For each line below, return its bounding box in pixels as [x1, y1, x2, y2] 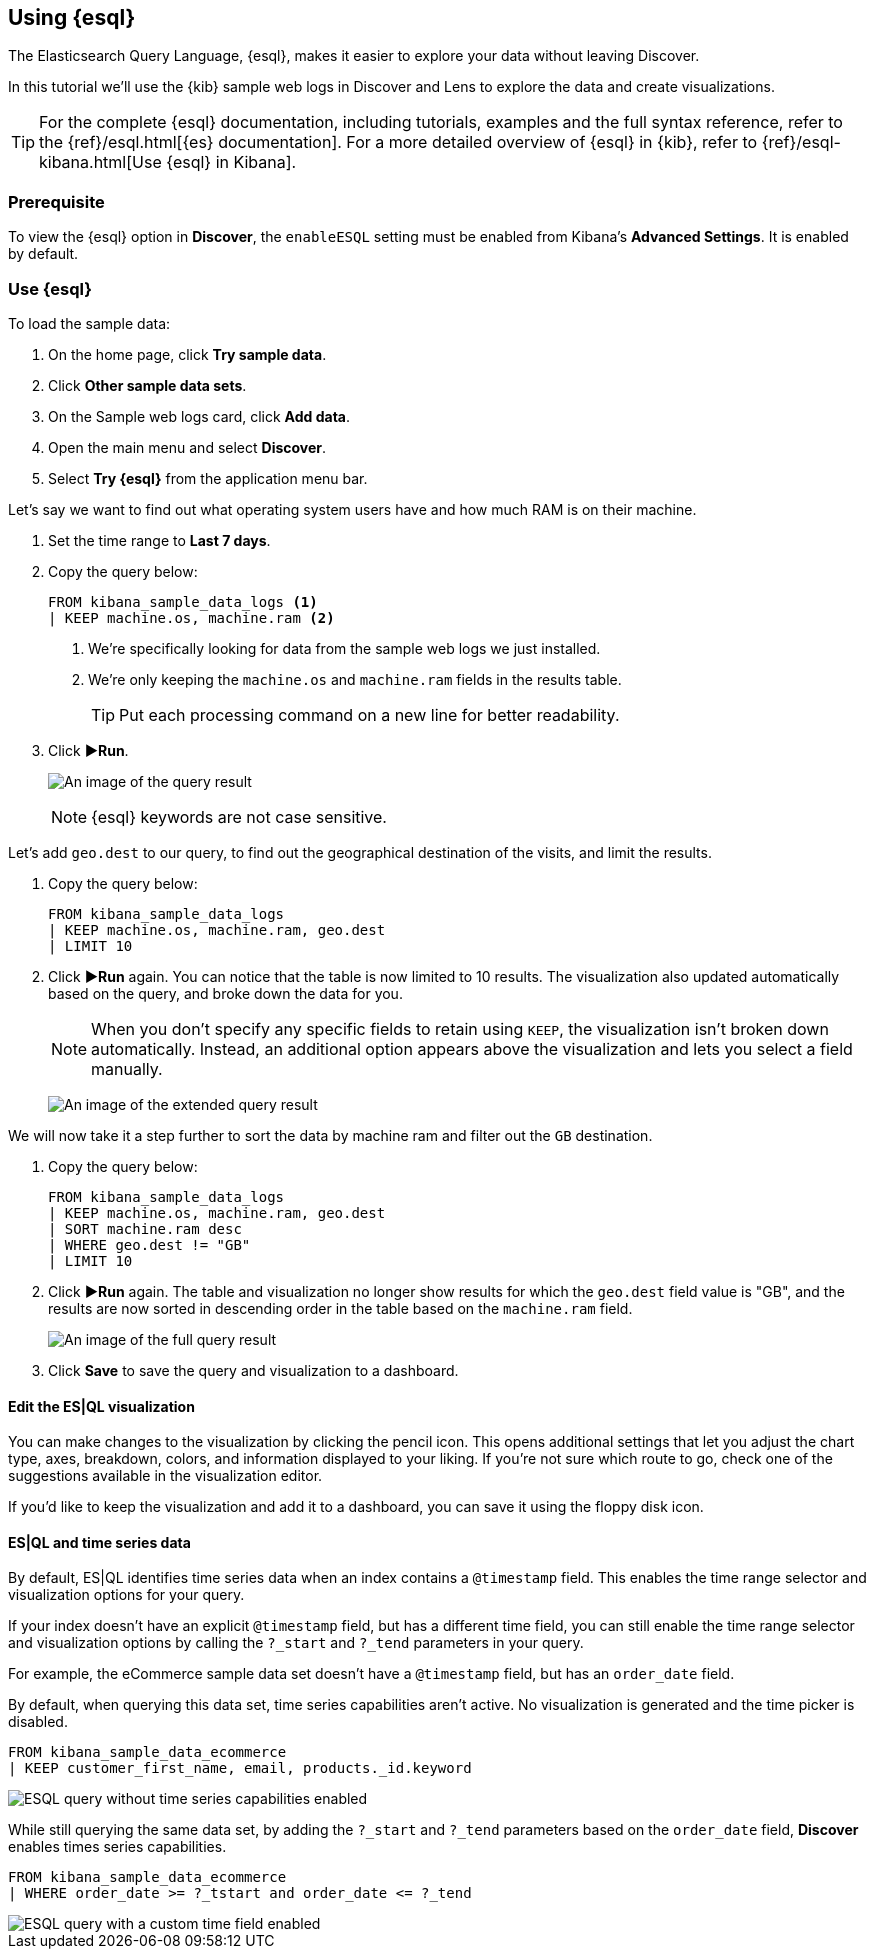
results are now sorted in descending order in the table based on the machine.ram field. [48, 1299, 633, 1317]
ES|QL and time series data [8, 1533, 191, 1551]
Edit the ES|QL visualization [8, 1397, 195, 1415]
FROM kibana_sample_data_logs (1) [48, 593, 318, 610]
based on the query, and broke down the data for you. [48, 984, 403, 1002]
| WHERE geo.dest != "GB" [48, 1236, 251, 1253]
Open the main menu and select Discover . [48, 438, 327, 456]
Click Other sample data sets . [48, 376, 247, 394]
